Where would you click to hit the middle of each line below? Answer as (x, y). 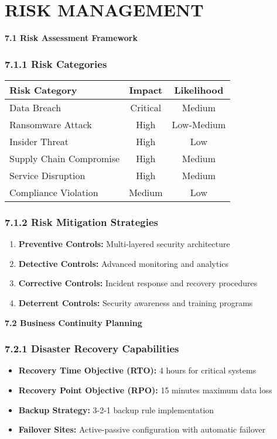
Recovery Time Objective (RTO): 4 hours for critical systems (137, 370)
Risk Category (43, 90)
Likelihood (199, 90)
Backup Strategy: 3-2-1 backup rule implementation (116, 409)
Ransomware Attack (51, 124)
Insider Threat (39, 141)
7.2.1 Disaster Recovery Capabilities (92, 349)
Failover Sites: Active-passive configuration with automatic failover (142, 429)
